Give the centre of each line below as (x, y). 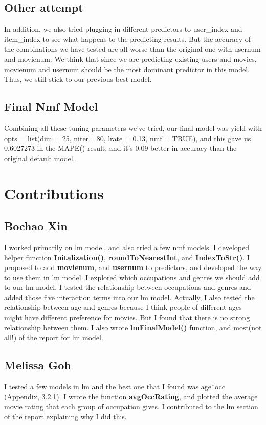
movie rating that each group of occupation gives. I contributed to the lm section (131, 406)
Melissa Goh (38, 365)
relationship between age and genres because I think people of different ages (123, 307)
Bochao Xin (36, 226)
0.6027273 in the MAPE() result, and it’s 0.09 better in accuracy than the (120, 148)
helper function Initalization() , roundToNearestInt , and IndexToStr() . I (127, 257)
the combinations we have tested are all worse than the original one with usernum (132, 49)
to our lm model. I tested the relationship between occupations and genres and (128, 287)
